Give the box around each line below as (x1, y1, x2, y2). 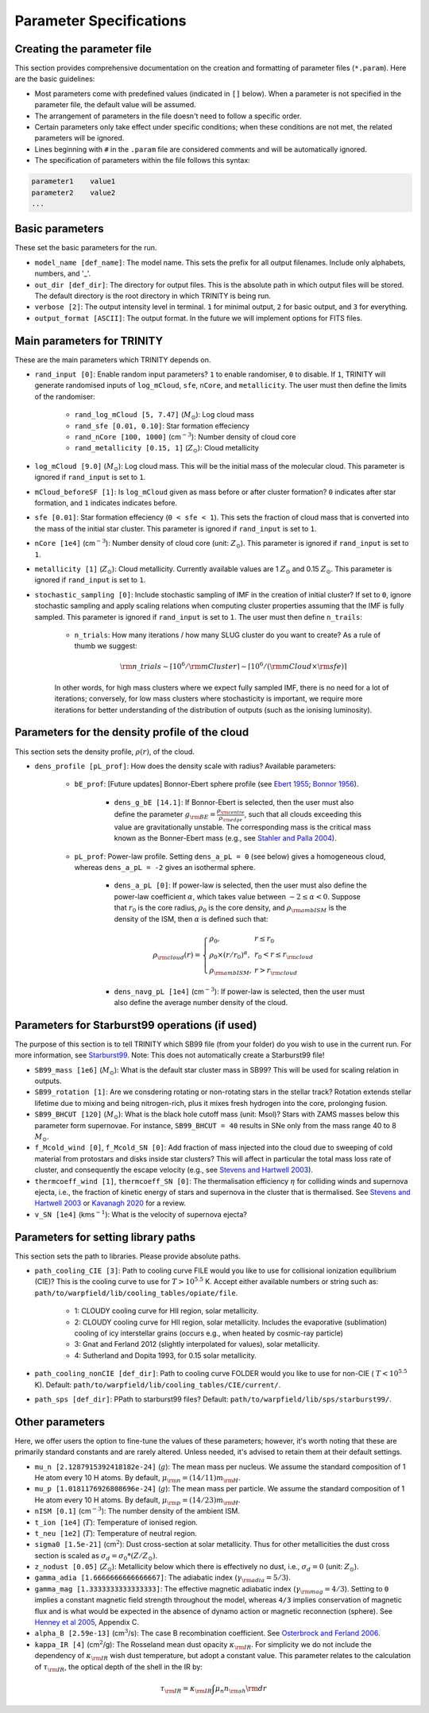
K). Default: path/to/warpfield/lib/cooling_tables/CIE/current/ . (34, 1379, 281, 1390)
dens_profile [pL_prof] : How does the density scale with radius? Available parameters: (34, 761, 337, 771)
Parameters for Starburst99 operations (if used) (14, 1018, 257, 1032)
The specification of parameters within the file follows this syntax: (34, 156, 250, 165)
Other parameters (14, 1415, 106, 1429)
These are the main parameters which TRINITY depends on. (14, 354, 211, 365)
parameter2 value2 (31, 188, 116, 197)
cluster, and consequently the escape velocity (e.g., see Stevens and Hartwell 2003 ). (34, 1165, 314, 1175)
